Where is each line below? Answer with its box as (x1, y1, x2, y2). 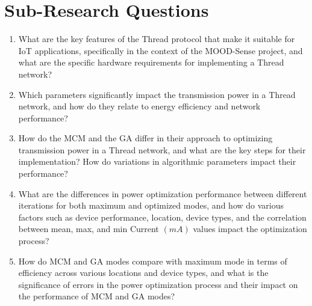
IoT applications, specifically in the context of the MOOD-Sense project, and (18, 44, 303, 57)
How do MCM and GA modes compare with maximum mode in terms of (18, 254, 287, 267)
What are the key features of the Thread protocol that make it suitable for (18, 32, 295, 45)
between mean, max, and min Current (18, 222, 159, 235)
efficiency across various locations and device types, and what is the (18, 266, 269, 279)
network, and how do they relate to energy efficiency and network (18, 100, 261, 112)
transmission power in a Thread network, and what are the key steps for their (18, 143, 306, 156)
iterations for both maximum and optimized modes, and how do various (18, 199, 284, 212)
